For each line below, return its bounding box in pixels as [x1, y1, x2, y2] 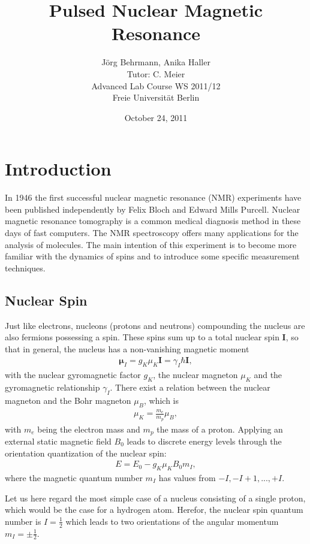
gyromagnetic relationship [5, 380, 100, 393]
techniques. [5, 261, 46, 274]
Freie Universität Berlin [112, 91, 200, 104]
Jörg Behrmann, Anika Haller [101, 56, 210, 68]
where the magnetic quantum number [5, 472, 143, 484]
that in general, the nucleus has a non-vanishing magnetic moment [5, 342, 249, 355]
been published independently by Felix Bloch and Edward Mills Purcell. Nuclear [5, 203, 300, 215]
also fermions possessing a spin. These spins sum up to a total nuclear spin [5, 331, 279, 343]
